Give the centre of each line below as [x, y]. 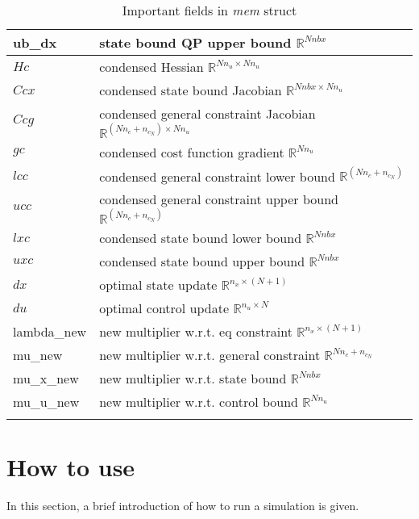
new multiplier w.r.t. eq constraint [196, 332]
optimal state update [158, 285]
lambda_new [50, 332]
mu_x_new [46, 379]
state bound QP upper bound [195, 42]
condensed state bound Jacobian [191, 90]
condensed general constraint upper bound [219, 199]
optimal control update [164, 308]
